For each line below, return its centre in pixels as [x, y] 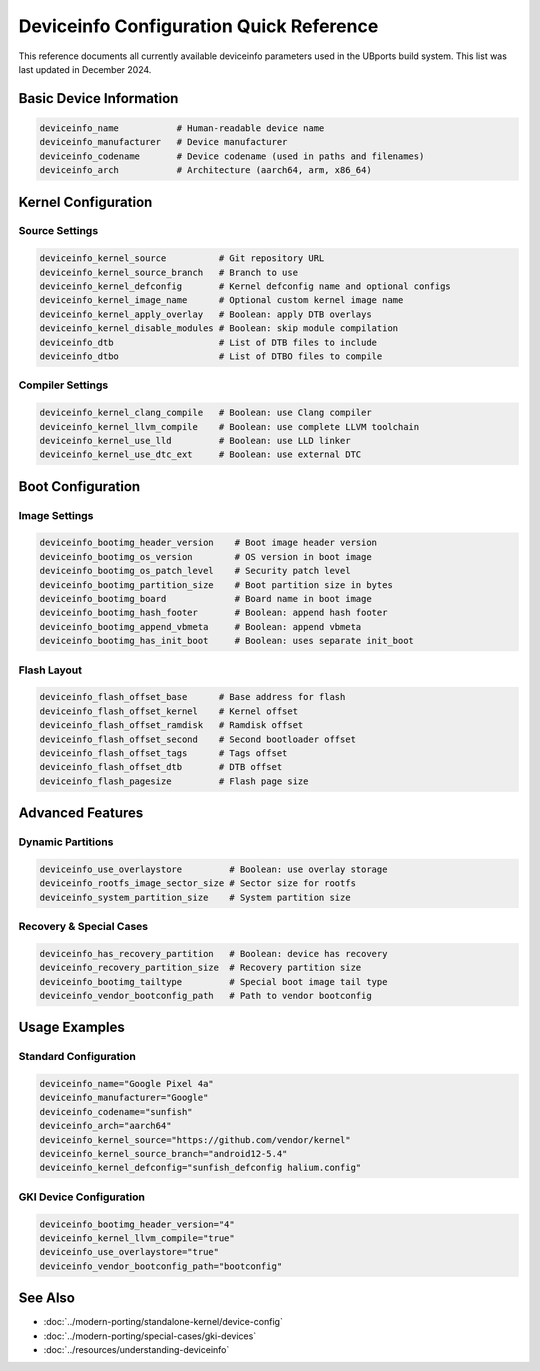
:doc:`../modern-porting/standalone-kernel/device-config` [163, 1322]
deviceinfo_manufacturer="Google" [124, 1098]
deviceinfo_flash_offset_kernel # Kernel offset [169, 711]
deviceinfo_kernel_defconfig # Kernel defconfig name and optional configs [245, 286]
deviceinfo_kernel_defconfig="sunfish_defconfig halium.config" [200, 1168]
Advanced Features [81, 813]
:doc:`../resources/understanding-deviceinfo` [136, 1350]
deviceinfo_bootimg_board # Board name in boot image [205, 599]
